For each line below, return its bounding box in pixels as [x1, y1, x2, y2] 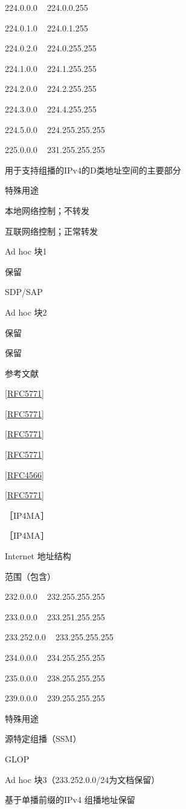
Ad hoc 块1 [5, 245, 47, 258]
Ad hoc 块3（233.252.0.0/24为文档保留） [5, 773, 160, 785]
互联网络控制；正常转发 [5, 224, 98, 237]
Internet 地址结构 [5, 550, 71, 562]
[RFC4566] [5, 468, 44, 481]
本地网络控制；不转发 [5, 204, 89, 216]
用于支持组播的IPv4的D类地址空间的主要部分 [5, 163, 181, 176]
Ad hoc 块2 [5, 305, 47, 318]
